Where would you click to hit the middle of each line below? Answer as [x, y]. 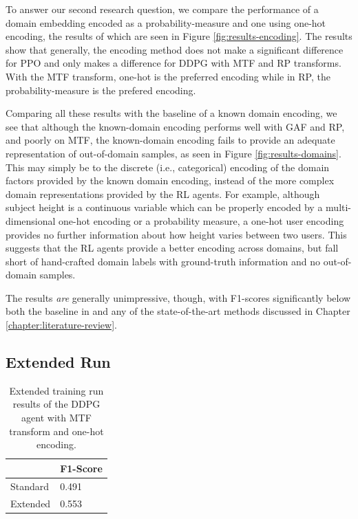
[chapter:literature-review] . [61, 325]
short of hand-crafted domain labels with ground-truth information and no [163, 261]
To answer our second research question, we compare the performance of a [162, 9]
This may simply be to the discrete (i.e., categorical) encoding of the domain [168, 167]
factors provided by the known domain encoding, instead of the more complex [170, 180]
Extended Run [58, 362]
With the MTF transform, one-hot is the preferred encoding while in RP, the [168, 76]
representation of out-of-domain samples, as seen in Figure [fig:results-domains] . [173, 153]
